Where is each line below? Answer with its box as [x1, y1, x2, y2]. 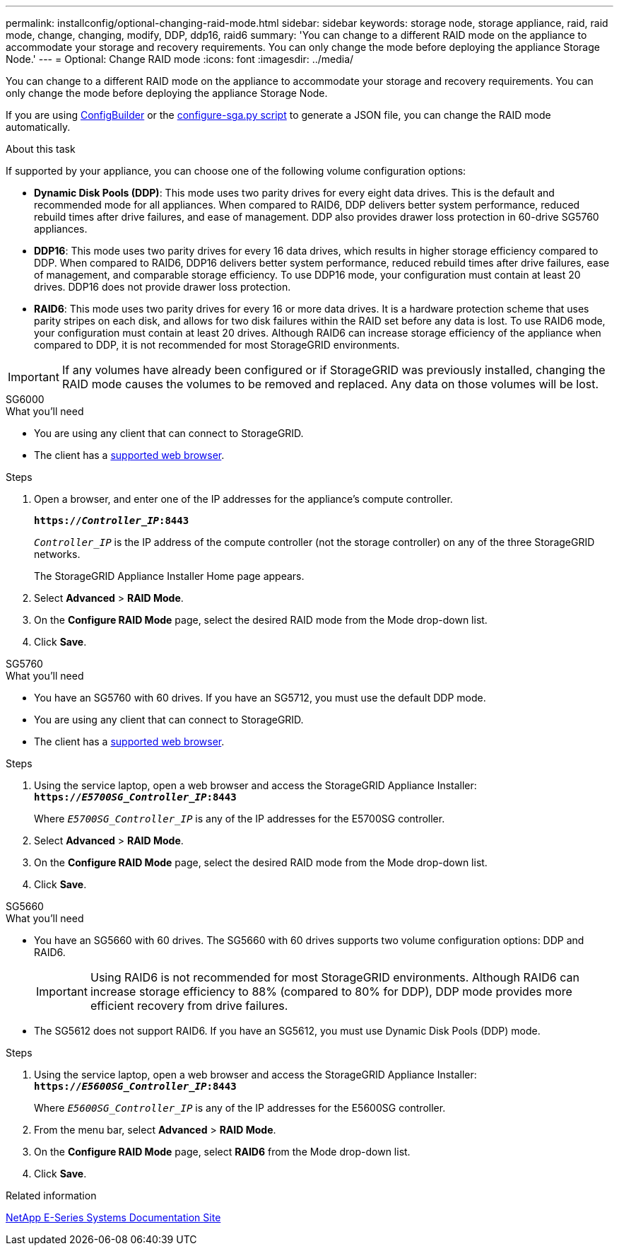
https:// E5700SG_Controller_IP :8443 [34, 791, 237, 803]
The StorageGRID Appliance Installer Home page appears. [34, 570, 305, 582]
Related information [6, 1189, 97, 1201]
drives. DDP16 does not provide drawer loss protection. [34, 281, 291, 293]
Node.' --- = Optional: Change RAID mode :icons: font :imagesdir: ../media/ [6, 53, 354, 65]
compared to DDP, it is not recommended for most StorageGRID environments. [34, 339, 400, 351]
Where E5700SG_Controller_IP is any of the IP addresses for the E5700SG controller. [34, 813, 445, 825]
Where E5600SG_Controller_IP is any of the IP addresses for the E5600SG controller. [34, 1102, 446, 1114]
